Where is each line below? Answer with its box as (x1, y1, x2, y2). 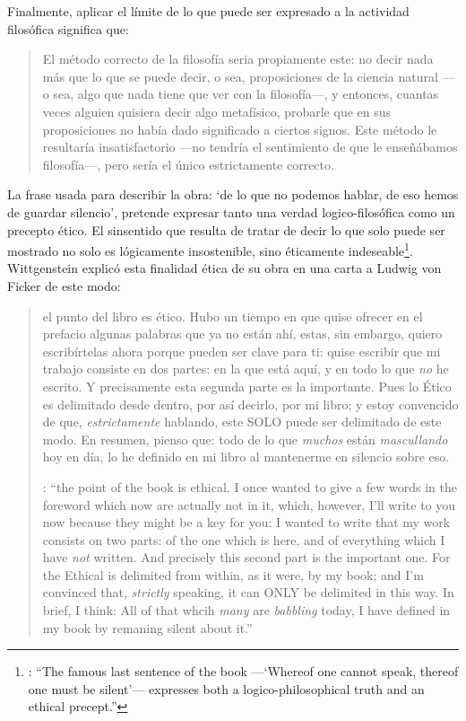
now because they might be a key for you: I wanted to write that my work (42, 513, 451, 532)
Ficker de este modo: (7, 276, 121, 295)
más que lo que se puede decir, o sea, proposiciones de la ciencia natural (42, 66, 438, 85)
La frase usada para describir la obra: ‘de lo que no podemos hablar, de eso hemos (7, 185, 459, 204)
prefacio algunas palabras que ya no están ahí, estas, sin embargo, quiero (42, 324, 443, 343)
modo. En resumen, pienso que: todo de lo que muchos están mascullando (42, 429, 448, 448)
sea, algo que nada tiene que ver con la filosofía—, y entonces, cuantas (53, 84, 439, 103)
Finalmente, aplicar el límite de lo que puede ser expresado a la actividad (7, 2, 410, 20)
